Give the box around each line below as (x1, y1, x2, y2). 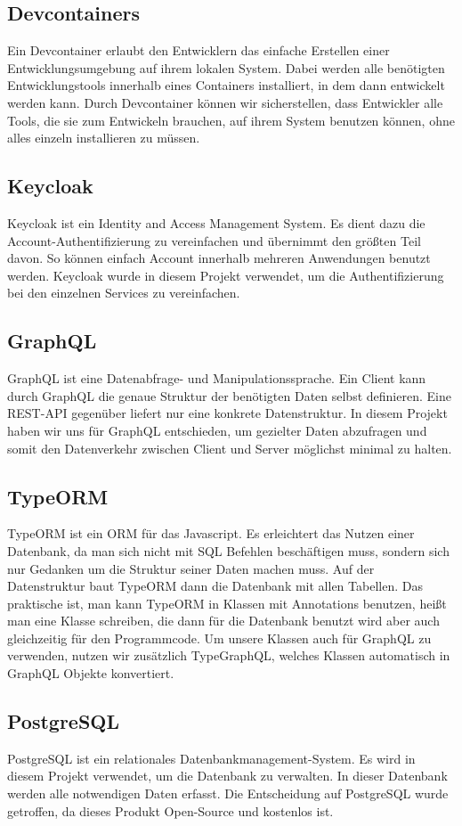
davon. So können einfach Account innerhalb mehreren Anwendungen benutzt (7, 249, 431, 267)
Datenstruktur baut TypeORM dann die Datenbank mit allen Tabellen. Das (7, 577, 423, 595)
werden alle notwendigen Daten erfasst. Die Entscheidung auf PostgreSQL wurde (7, 784, 449, 803)
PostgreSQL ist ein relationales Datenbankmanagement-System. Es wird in (7, 748, 416, 767)
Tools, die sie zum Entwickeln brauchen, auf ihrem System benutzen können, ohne (7, 110, 455, 129)
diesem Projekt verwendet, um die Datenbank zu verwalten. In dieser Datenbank (7, 766, 448, 785)
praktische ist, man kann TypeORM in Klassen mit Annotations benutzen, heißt (7, 593, 447, 612)
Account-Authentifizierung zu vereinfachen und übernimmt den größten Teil (7, 231, 421, 249)
